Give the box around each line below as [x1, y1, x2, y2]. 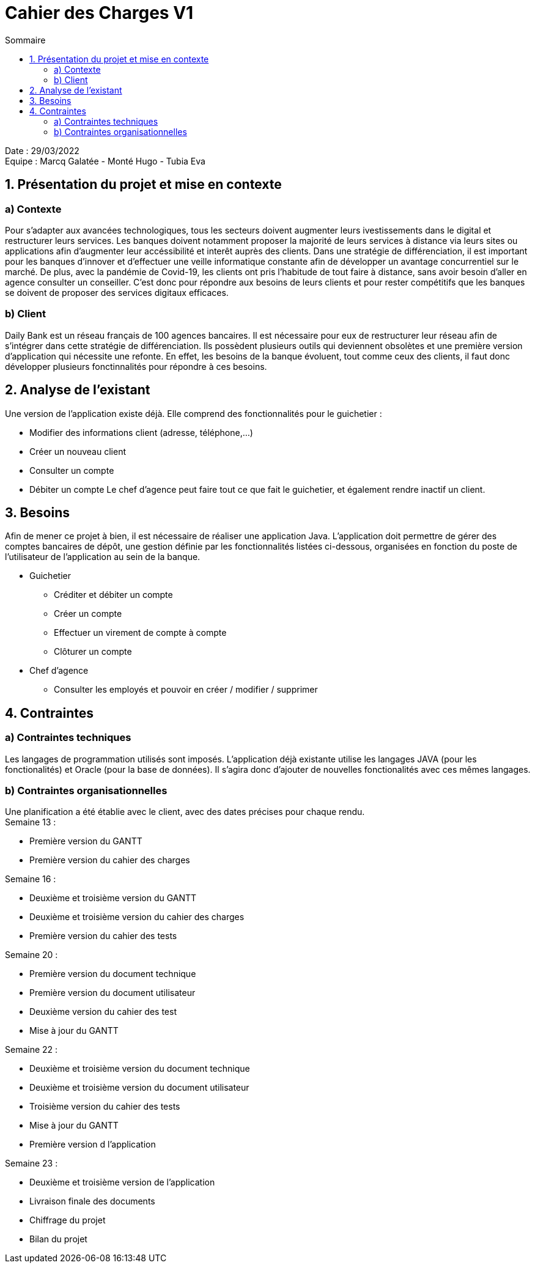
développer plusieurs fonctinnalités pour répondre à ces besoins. [5, 361, 267, 372]
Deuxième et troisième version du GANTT [29, 893, 197, 904]
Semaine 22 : [5, 1044, 58, 1055]
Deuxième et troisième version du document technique [29, 1063, 250, 1074]
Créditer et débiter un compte [54, 589, 173, 600]
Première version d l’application [29, 1139, 156, 1150]
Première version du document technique [29, 968, 196, 979]
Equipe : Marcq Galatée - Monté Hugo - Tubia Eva [5, 155, 205, 166]
